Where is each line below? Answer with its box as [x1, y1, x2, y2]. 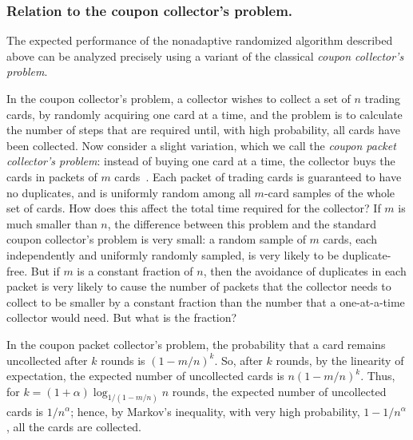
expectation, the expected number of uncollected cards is [6, 367, 284, 384]
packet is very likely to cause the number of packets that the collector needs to [6, 278, 391, 295]
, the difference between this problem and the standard [107, 215, 376, 232]
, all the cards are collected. [6, 418, 141, 435]
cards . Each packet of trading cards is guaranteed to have [114, 168, 402, 184]
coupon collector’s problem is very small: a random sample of [6, 231, 306, 248]
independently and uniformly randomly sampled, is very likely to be [6, 246, 340, 263]
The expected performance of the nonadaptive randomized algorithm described [6, 32, 393, 49]
